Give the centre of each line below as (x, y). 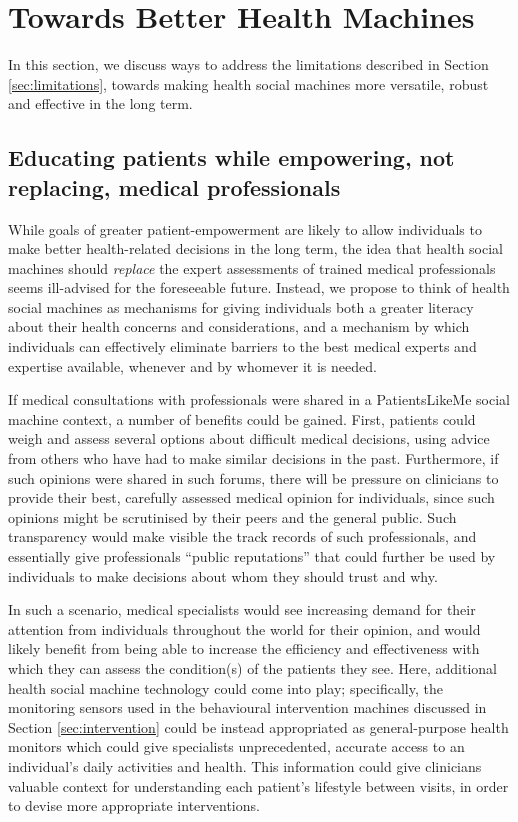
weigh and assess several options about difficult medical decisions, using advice (249, 438)
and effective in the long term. (100, 103)
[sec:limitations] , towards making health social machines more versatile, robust (248, 83)
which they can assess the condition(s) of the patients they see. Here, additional (252, 667)
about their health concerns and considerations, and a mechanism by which (239, 326)
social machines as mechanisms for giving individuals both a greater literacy (241, 306)
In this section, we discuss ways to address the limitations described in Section (248, 64)
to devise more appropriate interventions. (134, 805)
